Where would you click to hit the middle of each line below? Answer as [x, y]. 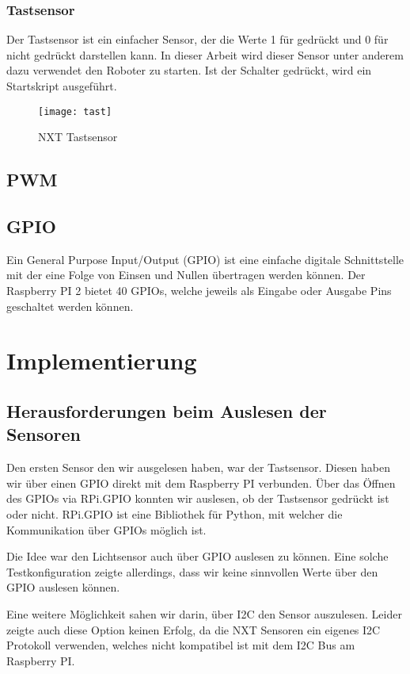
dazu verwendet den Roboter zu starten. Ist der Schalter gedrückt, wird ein [189, 70]
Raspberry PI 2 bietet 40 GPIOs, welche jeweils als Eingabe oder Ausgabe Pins [199, 291]
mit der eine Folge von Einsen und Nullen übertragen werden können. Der [186, 275]
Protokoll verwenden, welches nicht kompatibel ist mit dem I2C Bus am [181, 645]
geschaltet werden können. [70, 306]
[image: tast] [75, 111]
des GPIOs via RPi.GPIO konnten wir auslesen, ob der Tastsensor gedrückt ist [198, 498]
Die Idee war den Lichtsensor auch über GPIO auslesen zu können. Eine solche [197, 556]
